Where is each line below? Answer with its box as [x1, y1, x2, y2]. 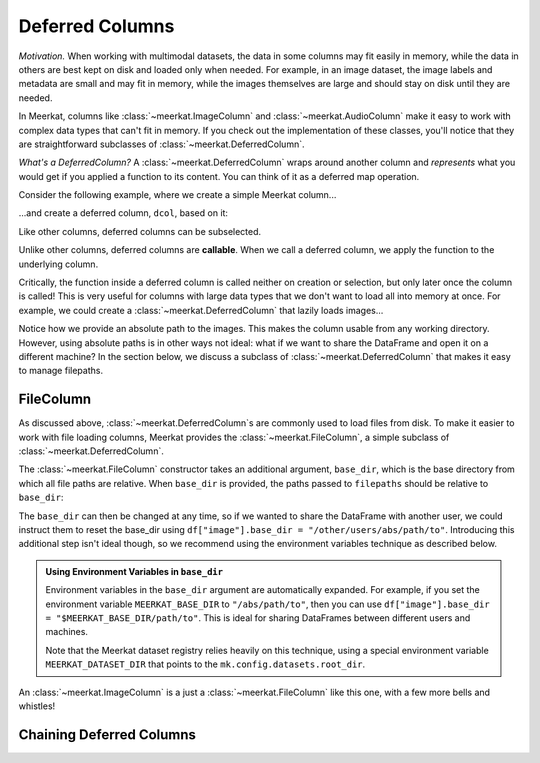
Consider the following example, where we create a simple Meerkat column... [18, 189, 337, 201]
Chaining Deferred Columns [18, 726, 197, 743]
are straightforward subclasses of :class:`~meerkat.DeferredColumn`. [18, 138, 305, 150]
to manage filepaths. [18, 365, 104, 377]
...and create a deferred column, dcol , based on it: [18, 207, 229, 219]
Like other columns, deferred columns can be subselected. [18, 225, 262, 237]
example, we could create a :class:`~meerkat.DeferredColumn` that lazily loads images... [18, 304, 384, 316]
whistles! [18, 700, 56, 712]
